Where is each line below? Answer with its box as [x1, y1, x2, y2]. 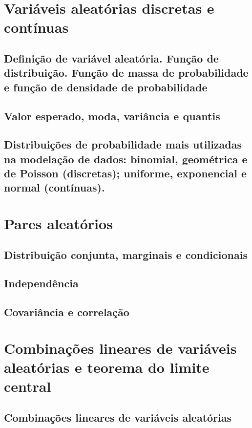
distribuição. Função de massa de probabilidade [4, 65, 249, 80]
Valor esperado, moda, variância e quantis [4, 108, 220, 123]
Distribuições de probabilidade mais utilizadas [4, 137, 242, 152]
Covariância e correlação [4, 304, 129, 320]
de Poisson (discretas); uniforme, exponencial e [4, 166, 247, 181]
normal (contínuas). [4, 180, 105, 195]
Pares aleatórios [4, 214, 113, 234]
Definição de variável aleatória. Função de [4, 50, 219, 65]
